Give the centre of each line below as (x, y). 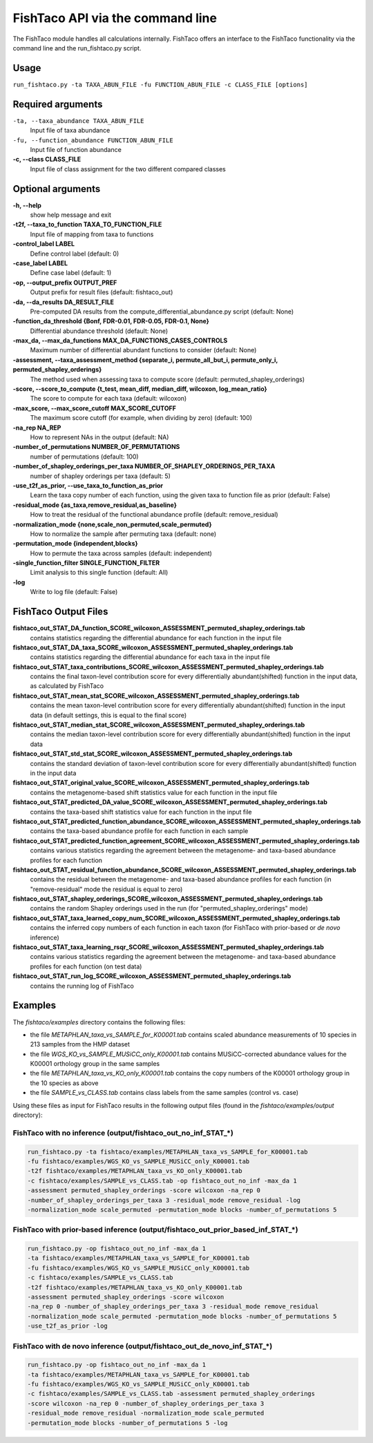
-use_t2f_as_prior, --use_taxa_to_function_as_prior (88, 485)
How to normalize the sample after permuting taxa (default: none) (123, 534)
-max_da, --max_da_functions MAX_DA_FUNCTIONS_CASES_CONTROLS (120, 341)
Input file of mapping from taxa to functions (92, 234)
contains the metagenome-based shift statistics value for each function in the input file (154, 792)
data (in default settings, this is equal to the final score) (108, 715)
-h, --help (27, 205)
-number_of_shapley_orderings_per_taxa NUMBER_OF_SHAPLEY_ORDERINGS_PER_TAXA (144, 466)
